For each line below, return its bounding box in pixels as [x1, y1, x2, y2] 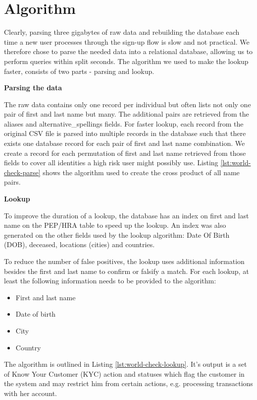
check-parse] [4, 167, 41, 177]
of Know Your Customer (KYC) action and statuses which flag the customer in [4, 368, 245, 379]
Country [15, 342, 41, 352]
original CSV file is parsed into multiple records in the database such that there [4, 128, 246, 138]
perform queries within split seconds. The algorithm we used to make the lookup [4, 56, 249, 66]
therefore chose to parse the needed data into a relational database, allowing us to [4, 46, 253, 57]
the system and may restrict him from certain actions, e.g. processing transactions [4, 378, 253, 389]
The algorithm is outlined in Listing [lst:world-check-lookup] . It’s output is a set [4, 359, 247, 369]
